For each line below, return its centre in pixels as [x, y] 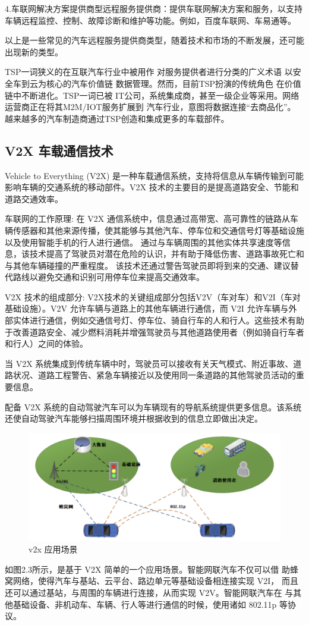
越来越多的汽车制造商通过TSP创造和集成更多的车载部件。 [117, 118]
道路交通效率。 [34, 198]
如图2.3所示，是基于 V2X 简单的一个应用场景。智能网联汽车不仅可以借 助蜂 [152, 569]
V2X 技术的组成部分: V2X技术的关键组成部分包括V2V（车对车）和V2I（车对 [153, 296]
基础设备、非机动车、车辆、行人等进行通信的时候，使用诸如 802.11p [145, 604]
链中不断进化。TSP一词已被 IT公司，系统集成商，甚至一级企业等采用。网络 [152, 95]
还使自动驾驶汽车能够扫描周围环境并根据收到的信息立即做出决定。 [134, 418]
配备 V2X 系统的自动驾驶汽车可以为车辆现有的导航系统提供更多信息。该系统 [153, 406]
